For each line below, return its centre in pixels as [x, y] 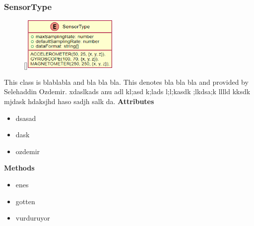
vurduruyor [33, 218]
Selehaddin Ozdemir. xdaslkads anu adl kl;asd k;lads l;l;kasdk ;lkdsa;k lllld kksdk [127, 91]
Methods [19, 168]
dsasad [26, 118]
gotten [25, 201]
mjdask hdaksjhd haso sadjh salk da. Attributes [79, 101]
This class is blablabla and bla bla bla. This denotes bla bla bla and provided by [126, 82]
